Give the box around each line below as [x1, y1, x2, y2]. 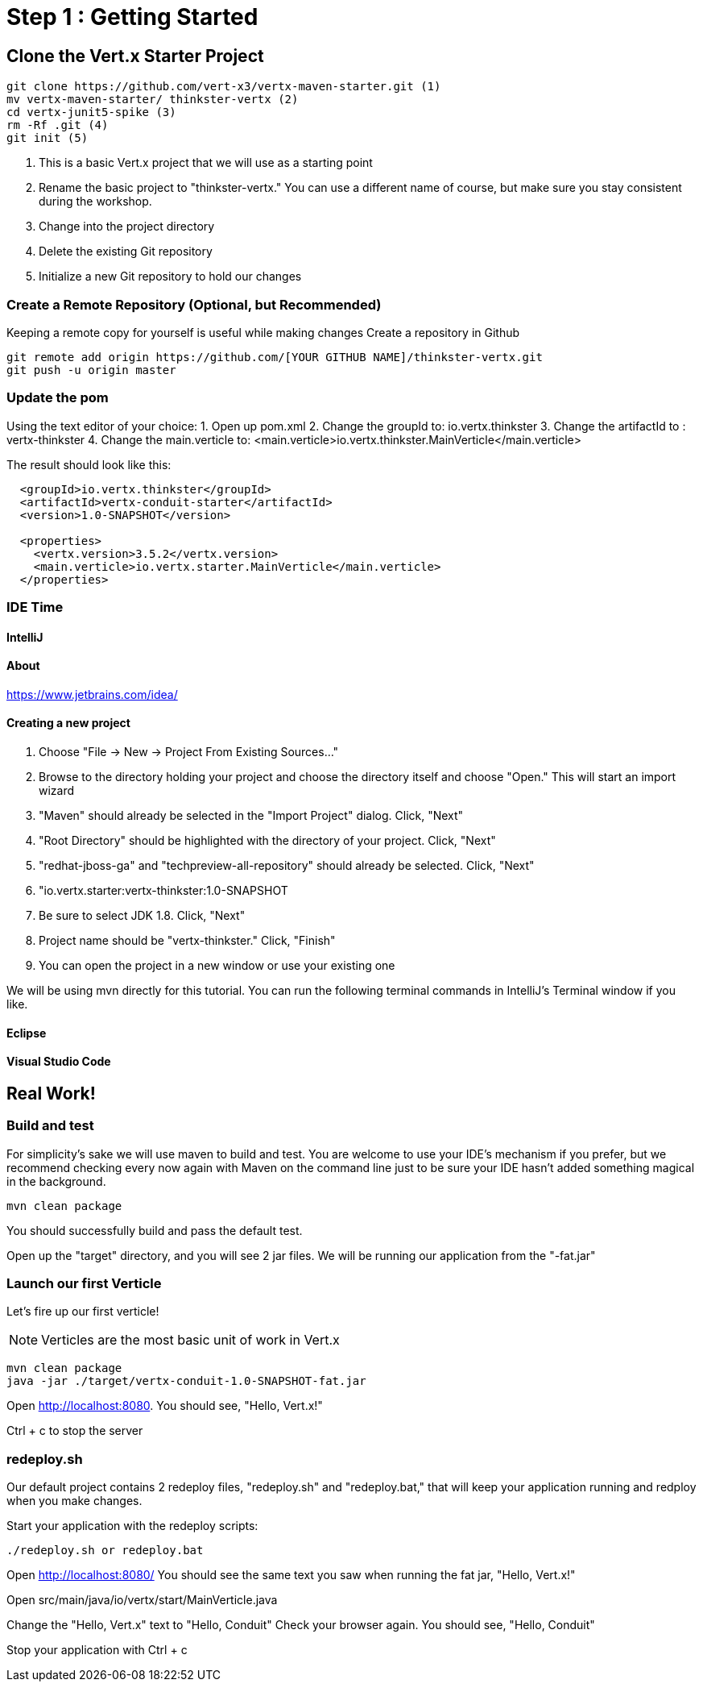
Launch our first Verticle [6, 1275, 162, 1292]
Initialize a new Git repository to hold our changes [39, 269, 302, 284]
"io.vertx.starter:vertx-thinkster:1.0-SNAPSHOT [39, 883, 288, 898]
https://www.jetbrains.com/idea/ [6, 687, 178, 701]
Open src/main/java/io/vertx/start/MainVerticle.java [6, 1593, 278, 1607]
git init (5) [6, 131, 89, 145]
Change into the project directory [39, 219, 215, 234]
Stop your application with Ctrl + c [6, 1643, 188, 1657]
